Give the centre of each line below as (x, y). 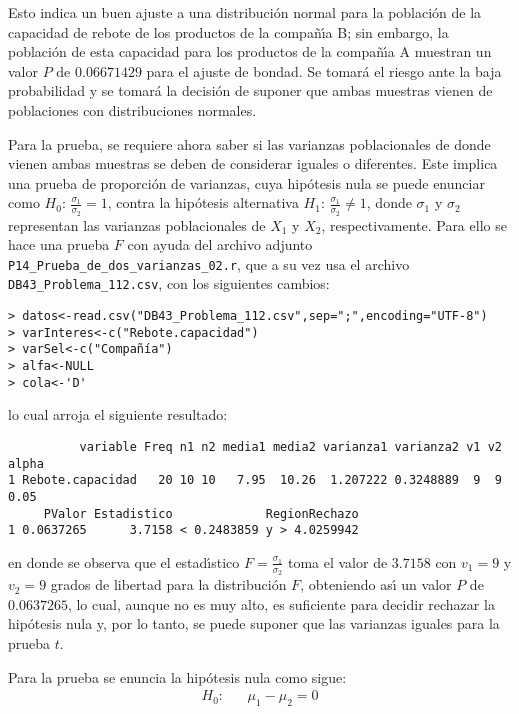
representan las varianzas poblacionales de (137, 224)
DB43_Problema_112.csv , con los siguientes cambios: (169, 283)
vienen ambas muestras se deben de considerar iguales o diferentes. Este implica (253, 163)
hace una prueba (59, 244)
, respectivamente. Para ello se (414, 224)
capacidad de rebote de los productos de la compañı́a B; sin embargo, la (228, 31)
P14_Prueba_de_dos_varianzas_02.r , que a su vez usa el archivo (209, 263)
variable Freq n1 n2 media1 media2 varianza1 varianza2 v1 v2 (290, 446)
